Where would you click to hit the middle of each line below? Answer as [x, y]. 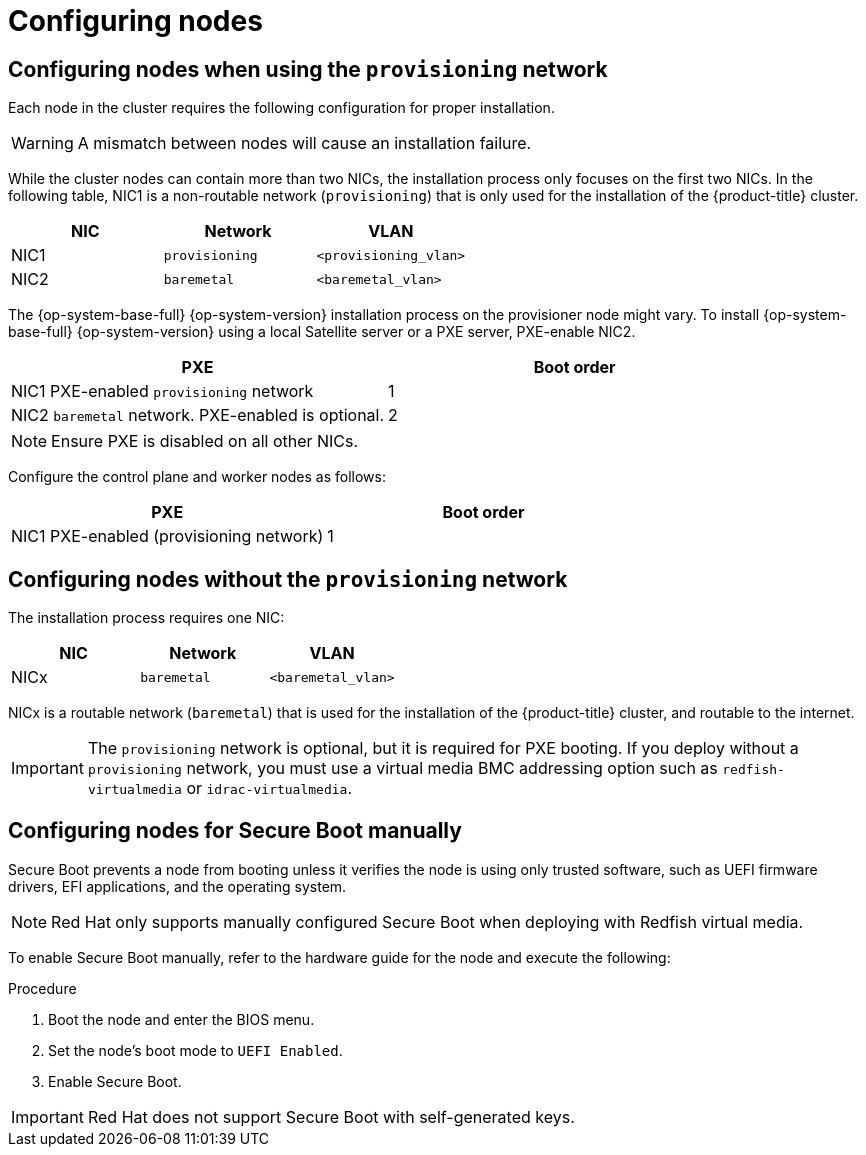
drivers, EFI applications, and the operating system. [177, 886]
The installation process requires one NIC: [146, 618]
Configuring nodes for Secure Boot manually [235, 831]
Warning [42, 143]
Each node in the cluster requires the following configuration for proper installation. [281, 108]
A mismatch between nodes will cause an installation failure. [304, 143]
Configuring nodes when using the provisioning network [308, 69]
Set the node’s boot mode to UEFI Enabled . [195, 1050]
